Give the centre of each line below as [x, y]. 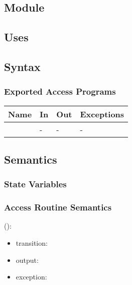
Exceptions [102, 114]
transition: [32, 243]
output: [27, 260]
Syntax [22, 66]
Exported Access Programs [60, 91]
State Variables [35, 184]
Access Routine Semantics [58, 207]
